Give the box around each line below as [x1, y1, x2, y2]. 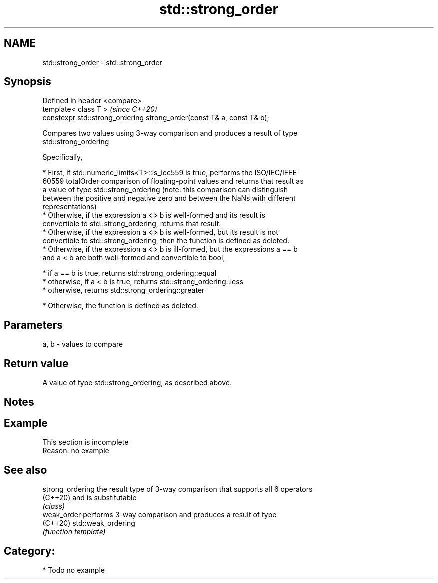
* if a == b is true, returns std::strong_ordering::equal [42, 269, 217, 278]
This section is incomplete [42, 438, 129, 447]
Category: [4, 544, 55, 557]
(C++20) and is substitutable [42, 493, 137, 502]
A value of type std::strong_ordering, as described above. [42, 378, 232, 387]
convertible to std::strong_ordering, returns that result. [42, 219, 221, 228]
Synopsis [4, 75, 51, 88]
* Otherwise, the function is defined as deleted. [42, 301, 198, 310]
